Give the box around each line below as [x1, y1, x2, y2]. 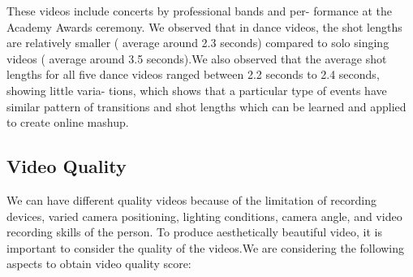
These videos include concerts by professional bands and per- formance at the [6, 2, 393, 19]
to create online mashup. [6, 114, 129, 131]
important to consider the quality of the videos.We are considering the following [6, 239, 405, 256]
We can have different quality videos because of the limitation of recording [6, 191, 377, 208]
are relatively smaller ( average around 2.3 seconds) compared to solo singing [6, 34, 389, 51]
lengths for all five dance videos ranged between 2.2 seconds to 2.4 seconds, [6, 66, 380, 83]
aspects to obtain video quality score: [6, 255, 191, 272]
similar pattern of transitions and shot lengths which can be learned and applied [6, 97, 407, 115]
